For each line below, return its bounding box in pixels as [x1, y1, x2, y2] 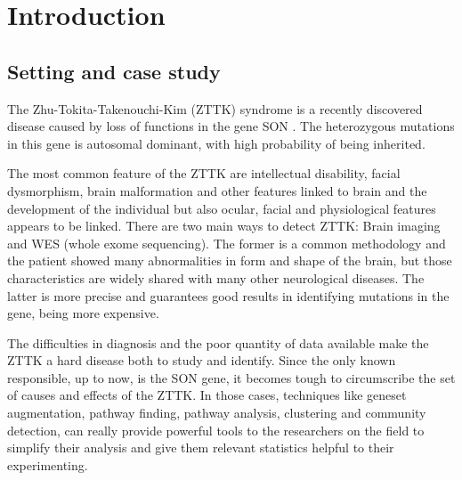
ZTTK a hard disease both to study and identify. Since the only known [7, 351, 396, 370]
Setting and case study [7, 57, 221, 85]
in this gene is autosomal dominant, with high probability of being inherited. [7, 134, 426, 152]
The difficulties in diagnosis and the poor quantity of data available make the [7, 333, 429, 352]
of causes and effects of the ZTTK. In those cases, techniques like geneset [7, 386, 407, 404]
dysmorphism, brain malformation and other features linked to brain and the [7, 181, 427, 199]
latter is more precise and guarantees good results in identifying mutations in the [7, 286, 450, 305]
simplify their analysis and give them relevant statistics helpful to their [7, 438, 394, 457]
